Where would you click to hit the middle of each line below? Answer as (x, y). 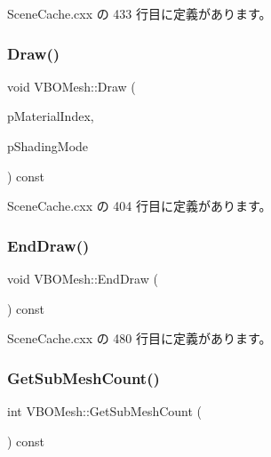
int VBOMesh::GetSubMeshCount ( (105, 411)
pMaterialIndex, (51, 116)
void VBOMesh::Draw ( (72, 86)
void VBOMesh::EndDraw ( (83, 278)
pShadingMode (48, 146)
